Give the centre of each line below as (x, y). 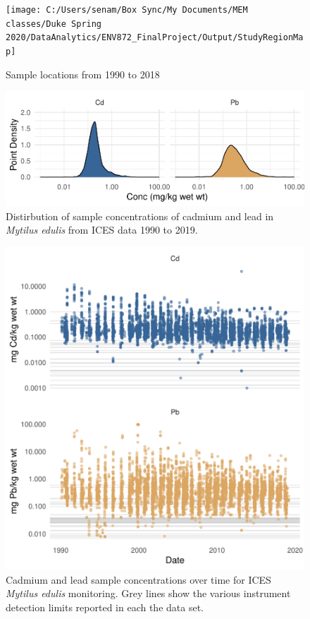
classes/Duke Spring (54, 24)
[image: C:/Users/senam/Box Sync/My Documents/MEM (127, 10)
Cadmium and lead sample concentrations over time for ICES (138, 579)
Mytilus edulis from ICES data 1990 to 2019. (102, 230)
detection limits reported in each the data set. (105, 607)
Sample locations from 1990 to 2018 (83, 74)
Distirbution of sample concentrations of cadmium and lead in (140, 216)
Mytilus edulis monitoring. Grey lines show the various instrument (148, 593)
